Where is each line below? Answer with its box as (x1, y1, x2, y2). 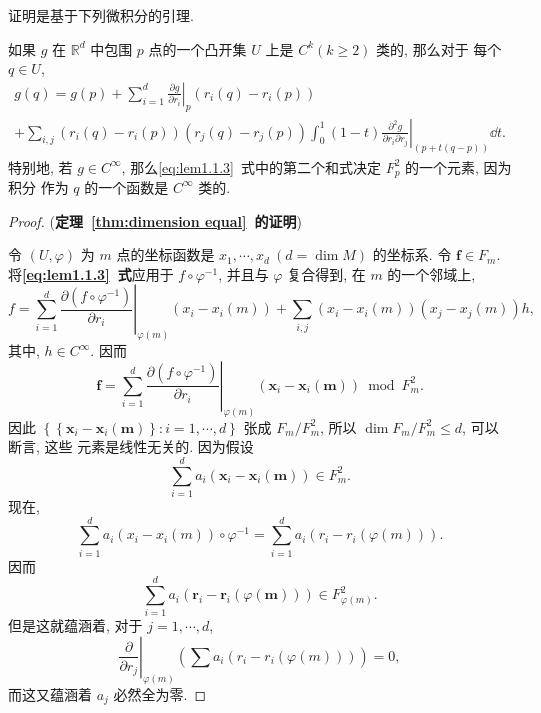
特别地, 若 (8, 156, 73, 177)
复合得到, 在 (287, 263, 366, 284)
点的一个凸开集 (148, 38, 247, 59)
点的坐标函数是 (116, 244, 215, 265)
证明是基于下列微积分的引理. (8, 5, 194, 25)
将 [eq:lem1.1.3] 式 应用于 (8, 263, 174, 284)
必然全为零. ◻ (113, 683, 207, 704)
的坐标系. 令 (372, 244, 452, 265)
